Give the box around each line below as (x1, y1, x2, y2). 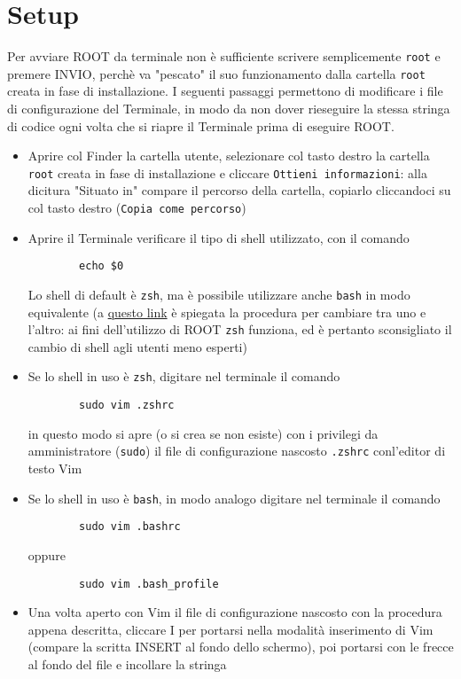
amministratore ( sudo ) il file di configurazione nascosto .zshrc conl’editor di (27, 441, 446, 460)
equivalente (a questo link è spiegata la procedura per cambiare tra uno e (27, 302, 426, 321)
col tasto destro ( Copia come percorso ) (27, 199, 246, 217)
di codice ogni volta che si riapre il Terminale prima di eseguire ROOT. (7, 116, 395, 135)
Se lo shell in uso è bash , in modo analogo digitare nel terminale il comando (27, 488, 441, 507)
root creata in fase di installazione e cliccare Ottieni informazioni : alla (27, 163, 427, 182)
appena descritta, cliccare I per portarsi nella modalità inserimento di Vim (27, 620, 434, 638)
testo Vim (27, 459, 82, 478)
